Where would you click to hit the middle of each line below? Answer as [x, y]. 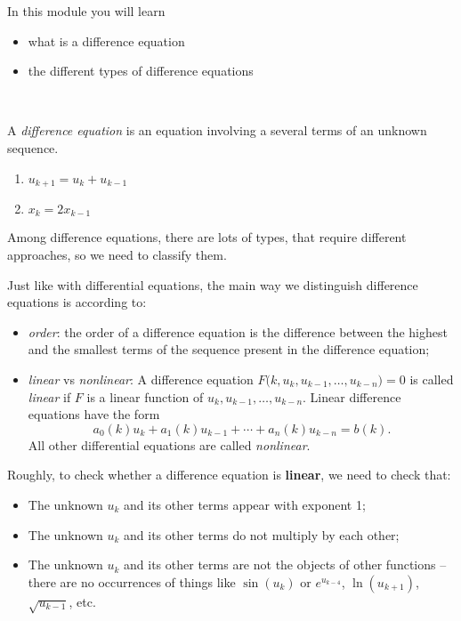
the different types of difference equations [141, 71]
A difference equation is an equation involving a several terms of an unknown [217, 130]
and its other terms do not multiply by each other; [262, 534]
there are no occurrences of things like [132, 581]
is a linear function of [145, 396]
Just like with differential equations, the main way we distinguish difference [213, 284]
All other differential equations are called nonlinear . [169, 444]
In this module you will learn [86, 11]
